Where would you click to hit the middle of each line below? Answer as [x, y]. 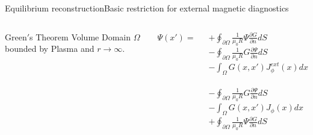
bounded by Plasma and [50, 49]
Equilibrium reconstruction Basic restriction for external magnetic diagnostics [147, 8]
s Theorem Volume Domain [80, 36]
